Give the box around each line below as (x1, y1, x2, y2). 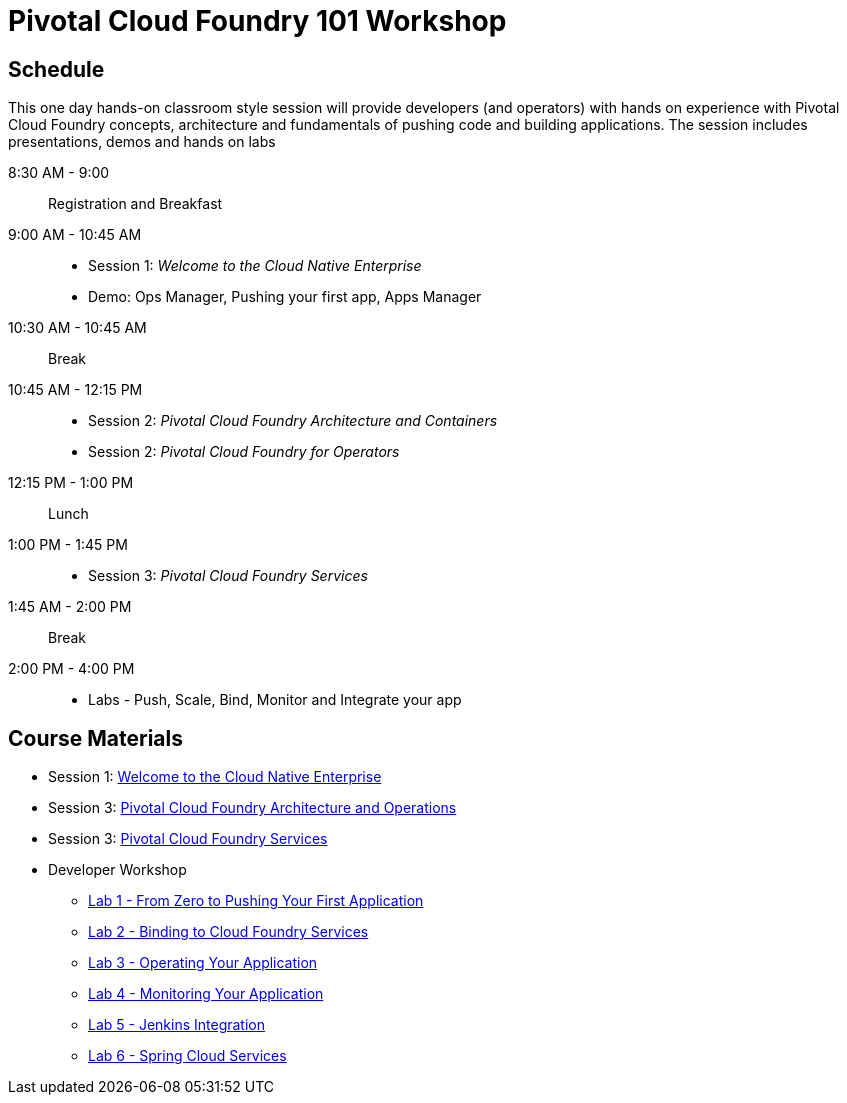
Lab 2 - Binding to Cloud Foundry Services (88, 923, 369, 941)
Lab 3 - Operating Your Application (88, 954, 318, 972)
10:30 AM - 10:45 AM (8, 319, 147, 337)
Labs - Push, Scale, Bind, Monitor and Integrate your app (88, 691, 462, 709)
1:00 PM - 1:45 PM (8, 536, 128, 554)
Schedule (8, 56, 105, 82)
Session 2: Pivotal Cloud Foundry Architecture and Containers (88, 412, 498, 430)
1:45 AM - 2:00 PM (8, 598, 132, 616)
